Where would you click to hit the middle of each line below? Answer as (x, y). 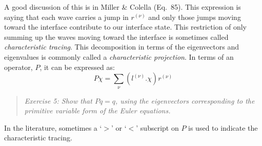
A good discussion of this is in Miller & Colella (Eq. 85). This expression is (123, 7)
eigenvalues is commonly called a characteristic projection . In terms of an (119, 56)
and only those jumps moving (195, 17)
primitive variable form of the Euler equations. (97, 111)
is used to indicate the (223, 127)
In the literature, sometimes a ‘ (53, 127)
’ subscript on (157, 127)
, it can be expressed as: (77, 67)
